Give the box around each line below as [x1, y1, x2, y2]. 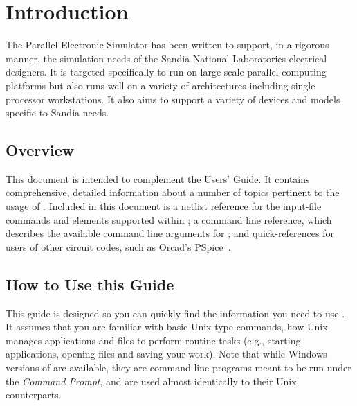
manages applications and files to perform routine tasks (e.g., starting [6, 333, 301, 347]
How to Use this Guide [6, 273, 174, 294]
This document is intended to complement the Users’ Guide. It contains [6, 171, 310, 186]
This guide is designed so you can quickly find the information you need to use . [6, 306, 345, 320]
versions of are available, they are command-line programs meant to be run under [6, 360, 351, 375]
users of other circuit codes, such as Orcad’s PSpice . [6, 239, 231, 254]
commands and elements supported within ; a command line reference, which [6, 212, 332, 227]
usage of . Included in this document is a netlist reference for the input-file [6, 199, 322, 213]
